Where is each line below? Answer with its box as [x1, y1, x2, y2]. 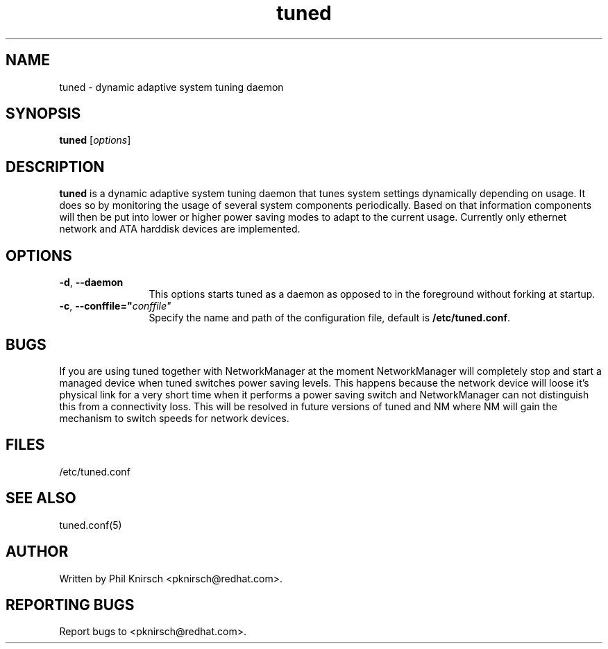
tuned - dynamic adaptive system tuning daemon [59, 81, 284, 93]
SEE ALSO [6, 489, 76, 507]
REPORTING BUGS [6, 596, 135, 614]
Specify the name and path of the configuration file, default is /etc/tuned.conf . [149, 312, 510, 324]
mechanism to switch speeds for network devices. [59, 412, 289, 424]
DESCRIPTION [6, 158, 105, 176]
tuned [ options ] [59, 134, 131, 146]
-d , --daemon [59, 276, 124, 289]
